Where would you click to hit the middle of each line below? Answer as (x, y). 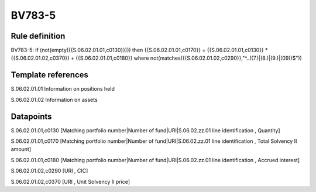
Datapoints (31, 116)
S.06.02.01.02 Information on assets (54, 100)
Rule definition (38, 36)
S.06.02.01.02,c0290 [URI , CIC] (49, 171)
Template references (50, 75)
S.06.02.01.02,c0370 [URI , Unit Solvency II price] (71, 181)
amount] (21, 149)
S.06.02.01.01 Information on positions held (63, 89)
